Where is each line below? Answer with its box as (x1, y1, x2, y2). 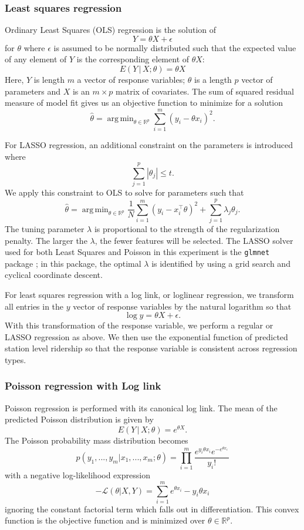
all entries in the (5, 300, 64, 312)
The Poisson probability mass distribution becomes (5, 434, 188, 447)
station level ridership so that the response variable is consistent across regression (5, 342, 298, 354)
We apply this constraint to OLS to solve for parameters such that (5, 186, 244, 199)
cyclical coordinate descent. (5, 269, 103, 281)
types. (5, 353, 26, 365)
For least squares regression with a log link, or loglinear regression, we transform (5, 288, 294, 300)
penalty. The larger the (5, 234, 87, 246)
